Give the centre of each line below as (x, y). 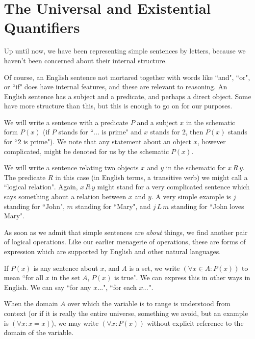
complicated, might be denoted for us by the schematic (87, 151)
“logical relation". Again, (41, 187)
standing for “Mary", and (113, 206)
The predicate (25, 177)
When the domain (31, 303)
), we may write (75, 323)
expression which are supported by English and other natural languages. (113, 251)
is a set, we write (154, 268)
